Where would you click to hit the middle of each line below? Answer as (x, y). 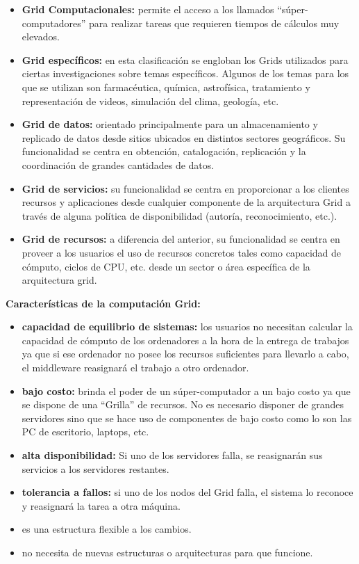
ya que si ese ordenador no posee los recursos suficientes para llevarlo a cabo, (185, 354)
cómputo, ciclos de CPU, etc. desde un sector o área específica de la (166, 266)
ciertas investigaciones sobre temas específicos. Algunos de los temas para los (185, 73)
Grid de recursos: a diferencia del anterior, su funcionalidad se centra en (181, 239)
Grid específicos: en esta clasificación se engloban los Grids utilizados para (185, 59)
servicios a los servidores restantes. (95, 468)
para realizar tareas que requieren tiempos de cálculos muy (214, 23)
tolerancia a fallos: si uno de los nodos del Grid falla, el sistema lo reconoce (187, 492)
